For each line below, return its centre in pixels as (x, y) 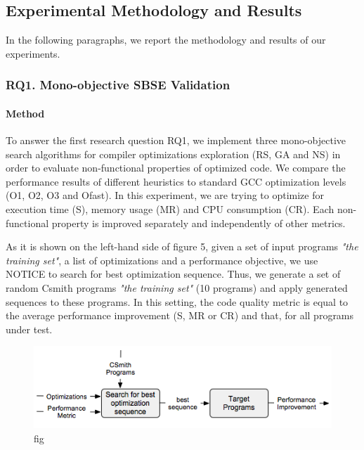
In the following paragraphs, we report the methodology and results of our (166, 40)
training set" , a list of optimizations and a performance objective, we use (162, 260)
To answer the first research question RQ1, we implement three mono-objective (176, 140)
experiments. (33, 53)
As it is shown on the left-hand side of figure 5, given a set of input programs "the (182, 246)
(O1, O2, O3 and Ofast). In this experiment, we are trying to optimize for (165, 195)
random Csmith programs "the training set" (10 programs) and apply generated (177, 287)
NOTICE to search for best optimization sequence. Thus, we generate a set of (173, 274)
